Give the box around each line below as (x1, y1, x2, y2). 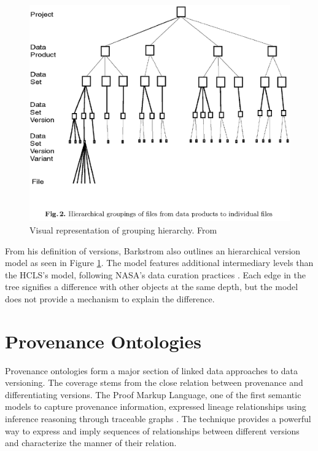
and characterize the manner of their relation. (5, 436, 177, 449)
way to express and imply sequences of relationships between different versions (5, 424, 300, 437)
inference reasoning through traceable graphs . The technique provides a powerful (5, 412, 311, 425)
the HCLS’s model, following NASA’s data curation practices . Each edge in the (5, 268, 306, 281)
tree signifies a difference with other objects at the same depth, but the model (5, 280, 298, 293)
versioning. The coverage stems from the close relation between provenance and (5, 376, 303, 389)
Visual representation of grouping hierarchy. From (29, 223, 217, 236)
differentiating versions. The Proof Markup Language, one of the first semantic (5, 388, 301, 401)
